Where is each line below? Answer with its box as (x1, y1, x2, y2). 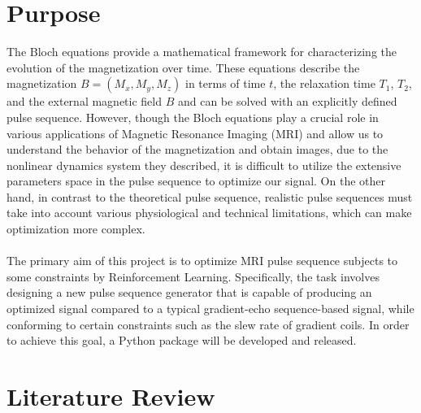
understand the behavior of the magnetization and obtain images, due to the (7, 141, 388, 158)
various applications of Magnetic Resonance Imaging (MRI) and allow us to (7, 124, 384, 141)
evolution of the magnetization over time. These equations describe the (7, 59, 360, 76)
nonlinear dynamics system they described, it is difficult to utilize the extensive (7, 156, 401, 173)
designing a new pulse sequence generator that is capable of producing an (7, 284, 372, 301)
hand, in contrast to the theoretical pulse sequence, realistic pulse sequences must (7, 188, 413, 205)
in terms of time (185, 75, 266, 92)
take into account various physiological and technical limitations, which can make (7, 204, 412, 221)
